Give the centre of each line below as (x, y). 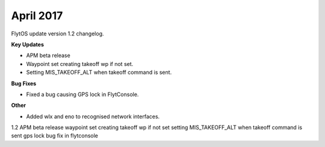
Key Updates (28, 44)
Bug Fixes (24, 83)
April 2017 (37, 16)
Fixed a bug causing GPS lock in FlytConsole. (82, 94)
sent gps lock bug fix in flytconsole (55, 136)
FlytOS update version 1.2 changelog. (58, 34)
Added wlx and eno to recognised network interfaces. (93, 116)
